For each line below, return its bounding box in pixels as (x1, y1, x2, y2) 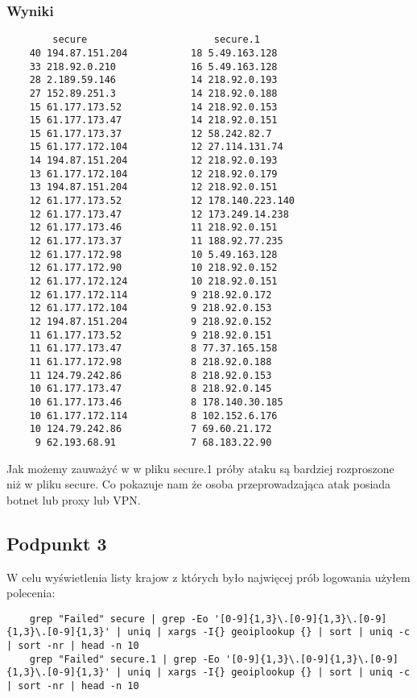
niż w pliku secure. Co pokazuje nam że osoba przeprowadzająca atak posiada (6, 476, 391, 492)
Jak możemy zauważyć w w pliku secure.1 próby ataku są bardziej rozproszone (6, 459, 394, 476)
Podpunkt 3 (6, 530, 107, 555)
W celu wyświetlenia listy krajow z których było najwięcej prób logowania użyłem (6, 568, 411, 585)
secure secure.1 (52, 34, 260, 46)
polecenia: (6, 584, 56, 601)
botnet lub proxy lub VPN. (6, 491, 141, 508)
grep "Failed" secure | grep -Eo (29, 613, 208, 625)
